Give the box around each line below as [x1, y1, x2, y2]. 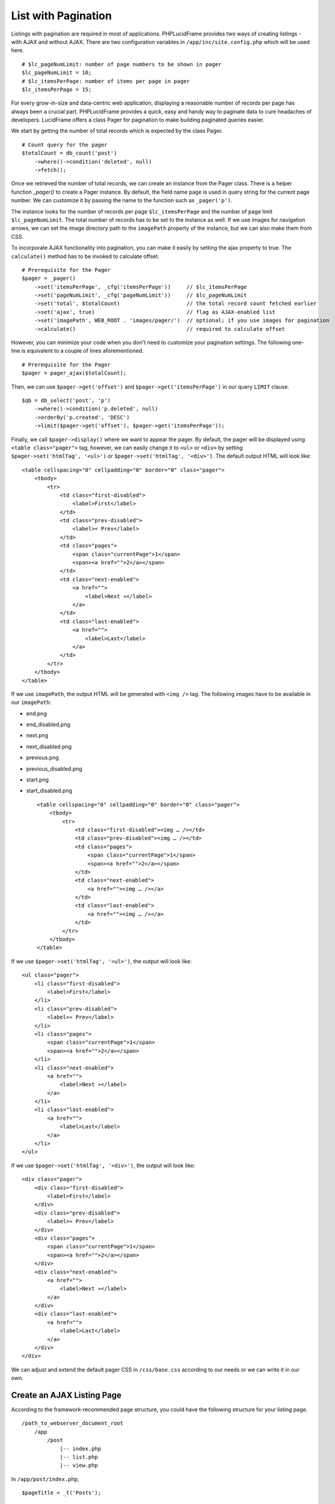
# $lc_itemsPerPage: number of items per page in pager [22, 78, 190, 84]
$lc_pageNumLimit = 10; [22, 69, 92, 76]
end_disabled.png [26, 721, 70, 728]
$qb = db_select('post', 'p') [22, 397, 111, 404]
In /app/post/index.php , [11, 1475, 79, 1482]
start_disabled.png [26, 787, 72, 794]
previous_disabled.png [26, 765, 82, 772]
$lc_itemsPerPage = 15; [22, 86, 92, 93]
